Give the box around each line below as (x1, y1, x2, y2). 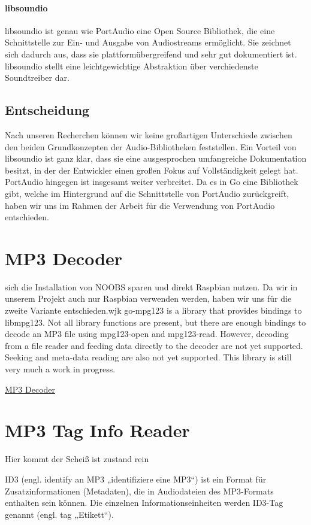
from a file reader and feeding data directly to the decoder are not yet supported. (5, 339, 303, 351)
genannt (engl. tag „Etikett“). (5, 508, 114, 520)
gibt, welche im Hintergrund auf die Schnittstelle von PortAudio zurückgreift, (5, 187, 289, 199)
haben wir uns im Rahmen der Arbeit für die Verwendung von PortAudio (5, 199, 275, 211)
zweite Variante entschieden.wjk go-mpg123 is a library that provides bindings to (5, 304, 302, 317)
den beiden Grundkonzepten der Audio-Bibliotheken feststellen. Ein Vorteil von (5, 140, 297, 153)
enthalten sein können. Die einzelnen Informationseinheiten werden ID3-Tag (5, 496, 283, 509)
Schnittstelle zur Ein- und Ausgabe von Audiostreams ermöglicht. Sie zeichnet (5, 36, 291, 48)
